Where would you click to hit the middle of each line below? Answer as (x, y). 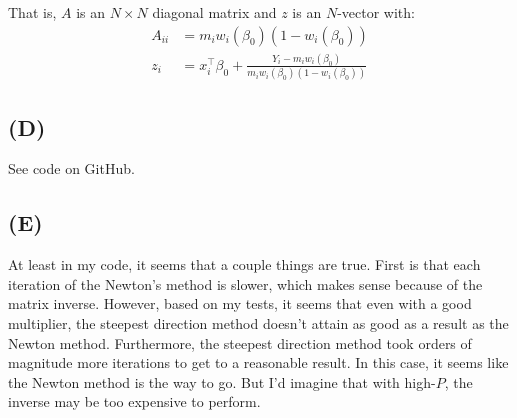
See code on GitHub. (71, 168)
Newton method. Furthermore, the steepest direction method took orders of (240, 342)
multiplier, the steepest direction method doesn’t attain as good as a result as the (258, 323)
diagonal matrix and (214, 12)
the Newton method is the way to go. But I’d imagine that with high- (222, 381)
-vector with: (376, 12)
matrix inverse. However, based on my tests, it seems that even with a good (240, 303)
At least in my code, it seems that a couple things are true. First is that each (244, 264)
